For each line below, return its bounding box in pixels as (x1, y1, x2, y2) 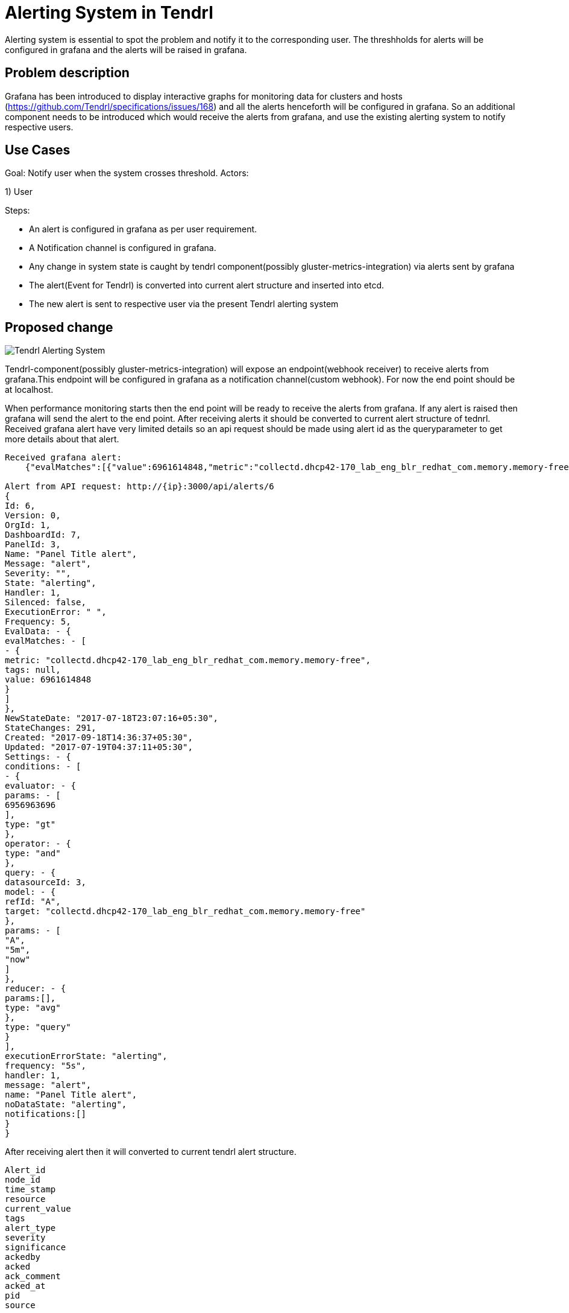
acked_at (5, 1281, 46, 1291)
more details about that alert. (5, 434, 119, 445)
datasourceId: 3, (5, 877, 86, 888)
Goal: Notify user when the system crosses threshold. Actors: (5, 168, 249, 179)
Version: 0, (5, 510, 61, 521)
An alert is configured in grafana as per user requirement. (29, 224, 257, 235)
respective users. (5, 121, 74, 132)
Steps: (5, 205, 30, 216)
